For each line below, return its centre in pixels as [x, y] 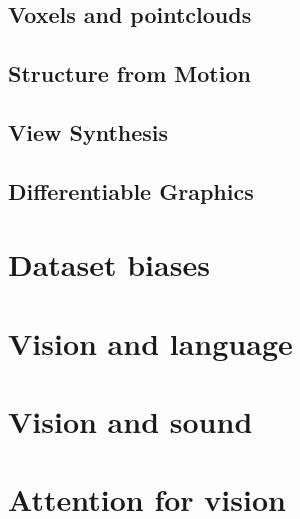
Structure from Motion [129, 73]
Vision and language [150, 342]
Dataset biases [109, 264]
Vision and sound [130, 421]
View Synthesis [88, 131]
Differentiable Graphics [131, 190]
